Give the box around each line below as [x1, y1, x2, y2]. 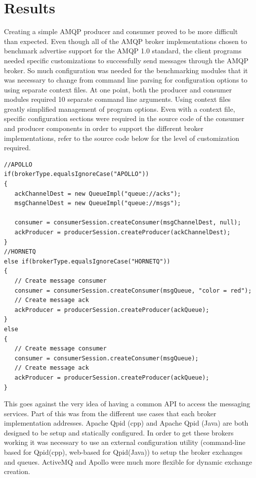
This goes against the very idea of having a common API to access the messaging [4, 398, 251, 409]
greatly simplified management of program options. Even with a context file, [4, 103, 235, 114]
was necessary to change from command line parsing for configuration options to [4, 75, 248, 85]
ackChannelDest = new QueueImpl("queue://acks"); [14, 190, 181, 197]
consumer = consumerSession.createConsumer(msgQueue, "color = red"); [14, 287, 252, 294]
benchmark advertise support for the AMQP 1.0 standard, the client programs [4, 45, 242, 56]
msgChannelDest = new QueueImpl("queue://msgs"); [14, 200, 181, 207]
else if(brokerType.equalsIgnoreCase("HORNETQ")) [4, 258, 171, 265]
